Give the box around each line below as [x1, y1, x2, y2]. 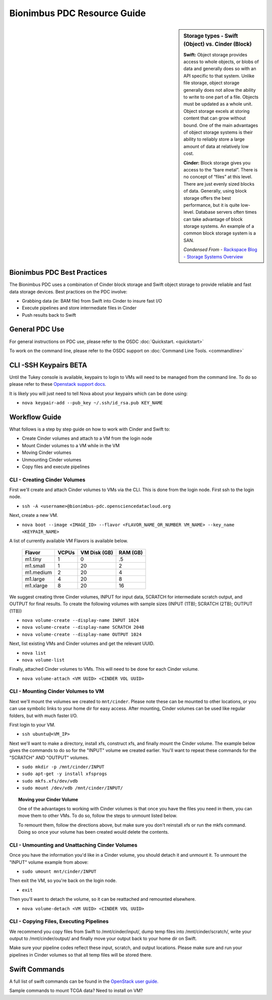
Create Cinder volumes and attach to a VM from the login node [22, 435, 152, 441]
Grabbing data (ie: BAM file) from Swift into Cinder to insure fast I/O [22, 298, 162, 304]
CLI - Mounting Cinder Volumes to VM [9, 688, 104, 695]
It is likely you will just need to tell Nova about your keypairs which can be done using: [9, 390, 188, 396]
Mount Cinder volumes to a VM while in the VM [22, 442, 120, 448]
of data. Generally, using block [183, 188, 247, 194]
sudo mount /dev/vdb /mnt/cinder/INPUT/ [22, 785, 123, 791]
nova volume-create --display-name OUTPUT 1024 [22, 631, 142, 637]
